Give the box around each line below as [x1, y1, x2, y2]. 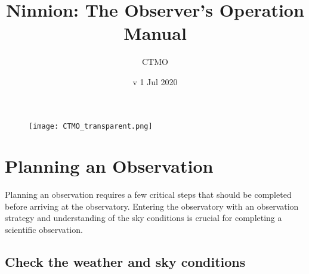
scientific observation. [5, 223, 83, 236]
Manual [123, 21, 187, 45]
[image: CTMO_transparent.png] [29, 122, 153, 130]
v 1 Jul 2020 [132, 75, 178, 88]
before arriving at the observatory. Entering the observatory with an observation [5, 200, 299, 212]
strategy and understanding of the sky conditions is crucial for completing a [5, 211, 282, 224]
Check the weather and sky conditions [5, 253, 246, 271]
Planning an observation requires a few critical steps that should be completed [5, 188, 292, 201]
